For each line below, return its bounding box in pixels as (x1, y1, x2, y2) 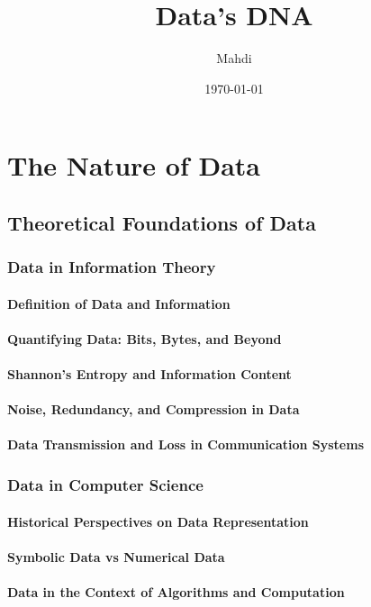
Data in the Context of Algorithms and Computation (7, 582, 345, 601)
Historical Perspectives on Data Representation (7, 512, 309, 530)
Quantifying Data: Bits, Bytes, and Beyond (7, 329, 282, 348)
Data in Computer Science (7, 473, 204, 495)
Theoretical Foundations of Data (7, 208, 316, 236)
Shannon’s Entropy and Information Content (7, 365, 292, 384)
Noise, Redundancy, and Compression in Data (7, 400, 300, 419)
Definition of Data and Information (7, 294, 231, 313)
